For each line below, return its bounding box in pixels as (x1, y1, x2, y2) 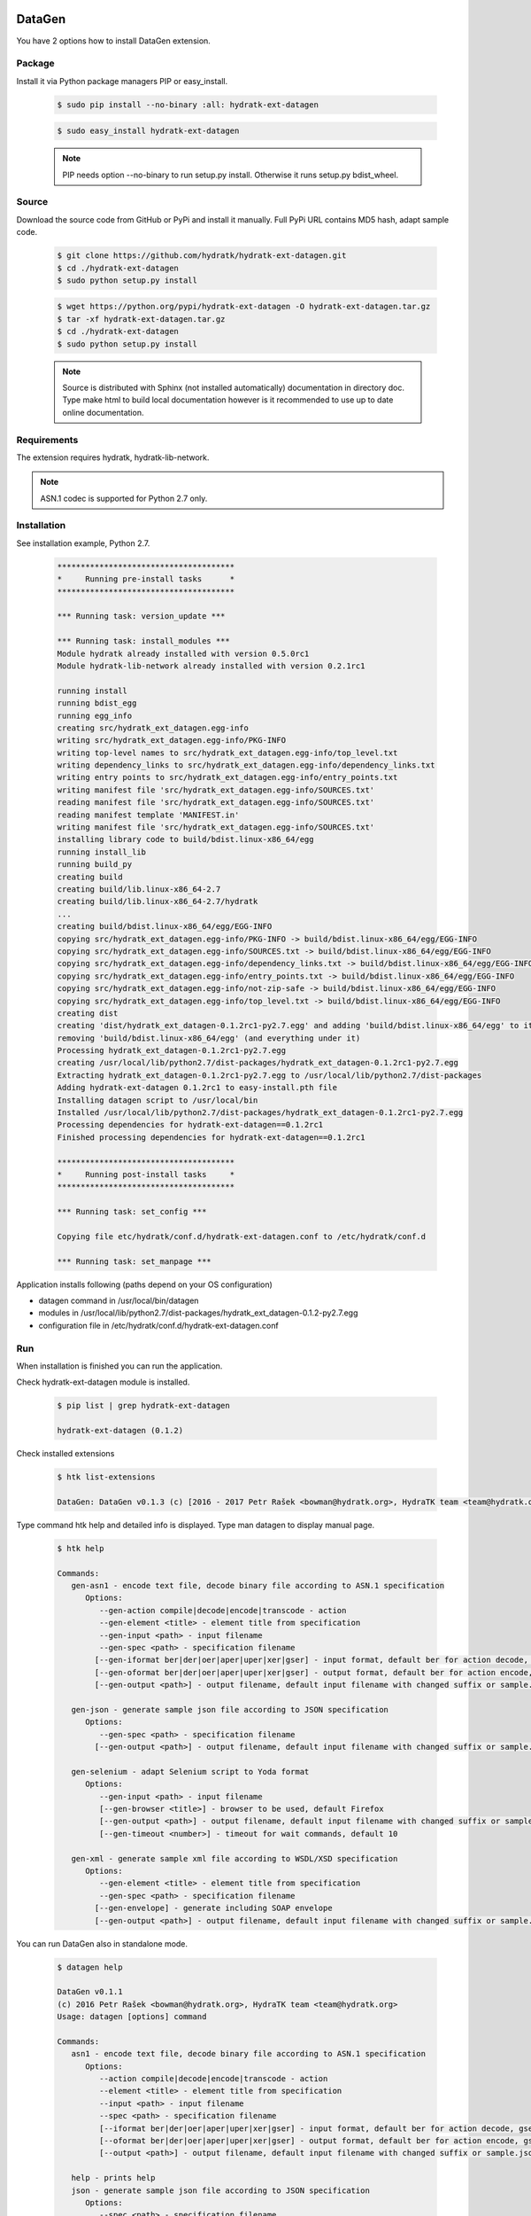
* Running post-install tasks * (57, 1169, 235, 1179)
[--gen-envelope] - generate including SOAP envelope (94, 1903, 333, 1914)
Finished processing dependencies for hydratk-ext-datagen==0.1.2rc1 (57, 1132, 366, 1143)
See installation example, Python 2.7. (16, 537, 150, 549)
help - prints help (71, 2173, 156, 2183)
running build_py (57, 860, 133, 870)
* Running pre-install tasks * (57, 574, 235, 584)
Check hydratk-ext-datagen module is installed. (16, 1377, 190, 1387)
